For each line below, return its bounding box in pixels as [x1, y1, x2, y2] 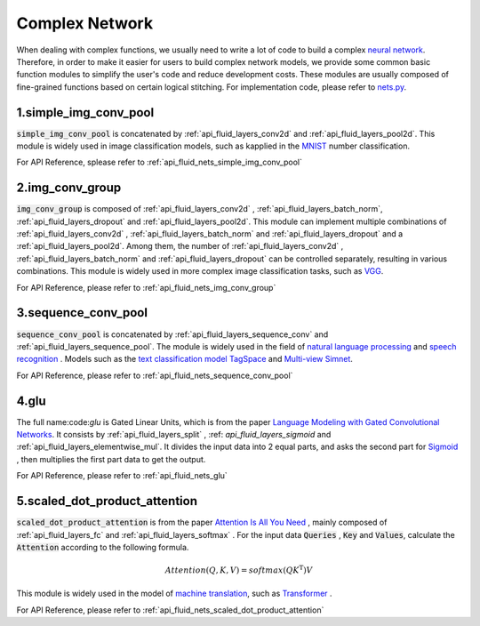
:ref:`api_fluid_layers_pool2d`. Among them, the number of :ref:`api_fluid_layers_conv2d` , [16, 241, 344, 252]
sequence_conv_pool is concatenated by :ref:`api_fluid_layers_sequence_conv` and [16, 329, 329, 340]
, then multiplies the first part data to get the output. [16, 453, 206, 464]
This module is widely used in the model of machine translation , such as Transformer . [16, 588, 332, 599]
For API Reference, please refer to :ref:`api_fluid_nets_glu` [16, 470, 228, 481]
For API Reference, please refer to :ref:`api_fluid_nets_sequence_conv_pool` [16, 370, 293, 381]
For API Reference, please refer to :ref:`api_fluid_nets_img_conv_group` [16, 282, 276, 293]
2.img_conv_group [16, 181, 122, 196]
